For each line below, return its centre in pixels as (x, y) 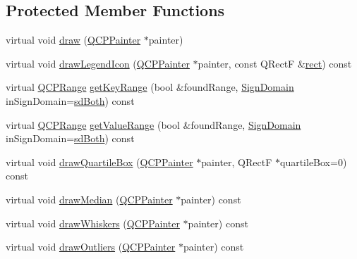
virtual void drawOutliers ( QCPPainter (91, 247)
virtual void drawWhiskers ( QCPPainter (93, 223)
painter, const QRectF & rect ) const (275, 63)
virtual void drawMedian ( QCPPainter (89, 199)
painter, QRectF (237, 162)
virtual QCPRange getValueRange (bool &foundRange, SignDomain (153, 124)
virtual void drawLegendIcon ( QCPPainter (98, 63)
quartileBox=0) (313, 162)
